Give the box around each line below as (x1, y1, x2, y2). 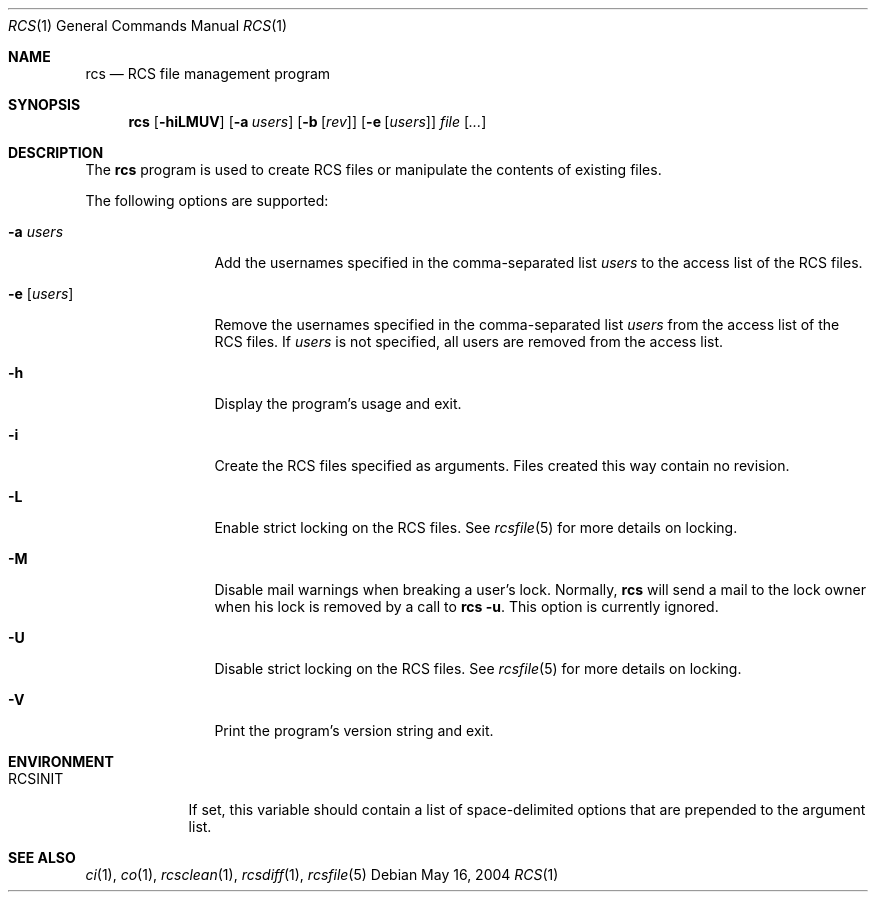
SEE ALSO (8, 849, 76, 866)
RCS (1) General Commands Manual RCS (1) (8, 17, 288, 34)
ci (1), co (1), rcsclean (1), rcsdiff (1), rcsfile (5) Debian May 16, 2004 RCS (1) (85, 866, 559, 883)
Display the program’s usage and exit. (214, 395, 462, 412)
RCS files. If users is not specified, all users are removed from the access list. (214, 333, 724, 350)
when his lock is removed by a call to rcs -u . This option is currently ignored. (214, 598, 719, 615)
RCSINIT (8, 770, 64, 787)
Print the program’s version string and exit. (214, 722, 494, 739)
